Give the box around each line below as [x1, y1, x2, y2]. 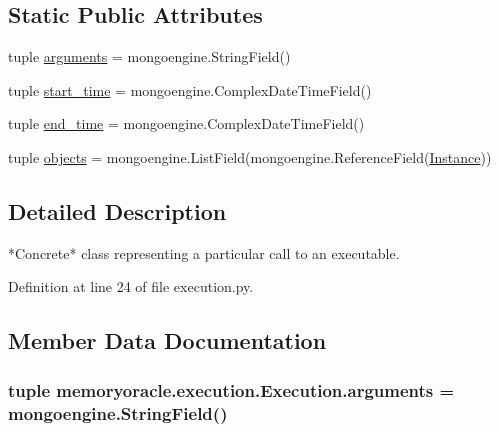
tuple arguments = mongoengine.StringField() [8, 46, 291, 67]
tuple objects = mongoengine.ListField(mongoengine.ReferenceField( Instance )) [8, 146, 492, 167]
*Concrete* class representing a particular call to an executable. [8, 242, 400, 263]
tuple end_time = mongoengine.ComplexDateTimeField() [8, 113, 365, 134]
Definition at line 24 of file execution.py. [8, 276, 254, 297]
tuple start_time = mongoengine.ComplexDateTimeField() [8, 79, 372, 100]
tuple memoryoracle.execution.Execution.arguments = [8, 377, 455, 402]
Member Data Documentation [8, 325, 327, 356]
